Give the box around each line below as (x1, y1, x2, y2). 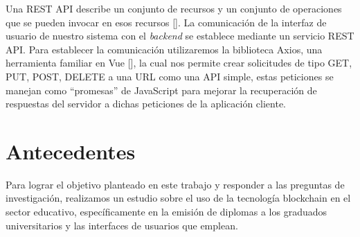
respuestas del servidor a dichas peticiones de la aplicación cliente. (6, 96, 286, 111)
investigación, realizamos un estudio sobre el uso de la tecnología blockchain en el (6, 191, 351, 205)
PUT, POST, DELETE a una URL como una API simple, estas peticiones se (6, 69, 334, 83)
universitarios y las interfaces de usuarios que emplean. (6, 218, 238, 232)
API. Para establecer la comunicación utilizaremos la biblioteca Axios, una (6, 42, 323, 56)
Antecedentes (6, 137, 136, 165)
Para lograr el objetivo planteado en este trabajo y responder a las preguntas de (6, 177, 345, 191)
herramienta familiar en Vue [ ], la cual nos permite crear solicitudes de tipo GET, (6, 55, 352, 70)
